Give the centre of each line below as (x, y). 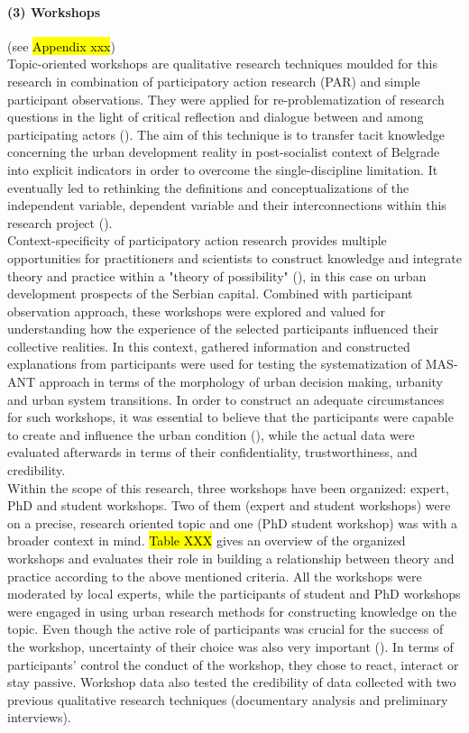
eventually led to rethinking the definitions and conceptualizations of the (208, 187)
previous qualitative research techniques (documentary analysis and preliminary (228, 699)
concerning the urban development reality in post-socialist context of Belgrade (224, 152)
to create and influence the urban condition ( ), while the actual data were (211, 434)
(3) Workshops (54, 11)
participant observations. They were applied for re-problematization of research (226, 99)
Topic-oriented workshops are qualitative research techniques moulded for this (223, 64)
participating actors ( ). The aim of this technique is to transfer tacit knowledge (226, 134)
